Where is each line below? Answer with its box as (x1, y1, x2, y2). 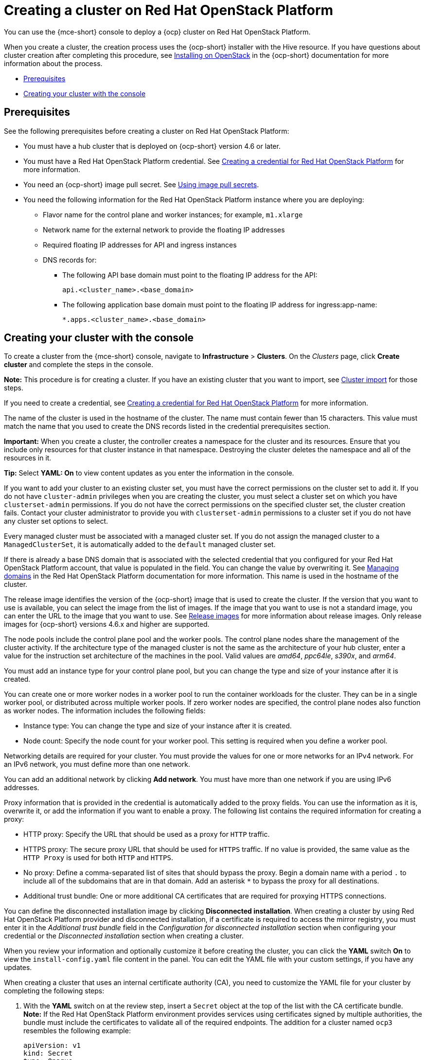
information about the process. (4, 59, 103, 68)
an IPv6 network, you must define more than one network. (4, 760, 191, 769)
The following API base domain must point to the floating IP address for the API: (62, 270, 318, 279)
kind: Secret (23, 1049, 73, 1058)
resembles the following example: (23, 1026, 131, 1035)
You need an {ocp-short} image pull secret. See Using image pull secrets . (23, 180, 259, 189)
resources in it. (4, 454, 52, 462)
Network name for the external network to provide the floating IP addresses (43, 225, 285, 234)
